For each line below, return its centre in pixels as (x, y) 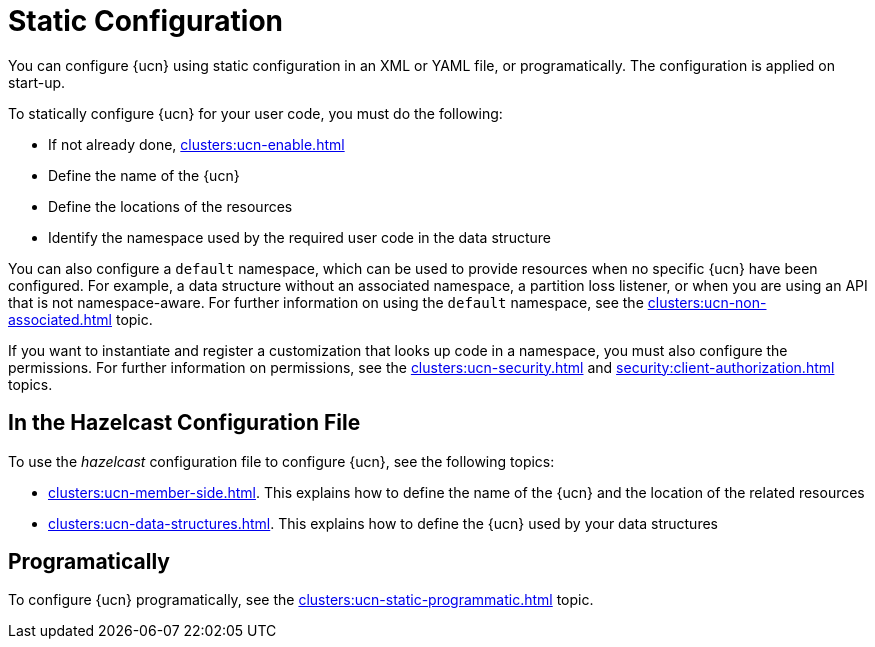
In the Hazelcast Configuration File (184, 423)
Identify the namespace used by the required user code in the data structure (299, 237)
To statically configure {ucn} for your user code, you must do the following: (255, 113)
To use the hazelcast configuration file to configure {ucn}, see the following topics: (281, 461)
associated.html (60, 319)
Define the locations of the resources (170, 206)
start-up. (37, 82)
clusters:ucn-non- (707, 302)
